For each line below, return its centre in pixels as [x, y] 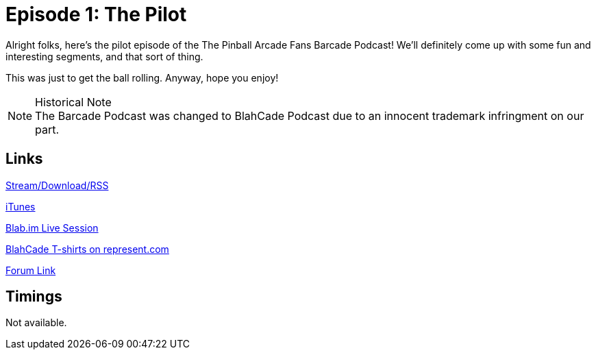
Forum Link [31, 270]
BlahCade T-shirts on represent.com [87, 249]
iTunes [21, 206]
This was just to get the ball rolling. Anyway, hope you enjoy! [142, 77]
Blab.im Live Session [52, 228]
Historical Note [73, 102]
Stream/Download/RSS [57, 185]
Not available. [36, 323]
